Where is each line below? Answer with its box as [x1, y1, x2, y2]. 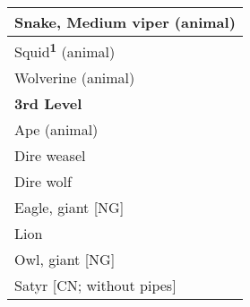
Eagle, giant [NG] [14, 197, 125, 218]
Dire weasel [14, 145, 86, 166]
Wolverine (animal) [14, 67, 135, 89]
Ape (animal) [14, 119, 99, 141]
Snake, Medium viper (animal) [14, 12, 236, 32]
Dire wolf [14, 171, 72, 192]
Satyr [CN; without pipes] [14, 275, 177, 296]
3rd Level [14, 93, 82, 115]
